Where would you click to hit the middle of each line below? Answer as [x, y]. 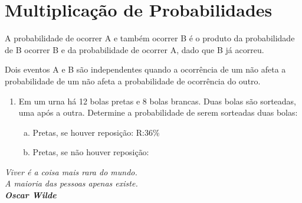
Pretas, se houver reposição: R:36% [96, 132]
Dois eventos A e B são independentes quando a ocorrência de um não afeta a [145, 69]
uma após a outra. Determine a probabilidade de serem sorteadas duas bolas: [158, 112]
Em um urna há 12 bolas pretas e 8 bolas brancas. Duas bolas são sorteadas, [157, 101]
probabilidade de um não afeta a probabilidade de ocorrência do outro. [133, 81]
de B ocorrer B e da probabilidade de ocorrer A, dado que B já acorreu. [134, 49]
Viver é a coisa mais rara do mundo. [71, 171]
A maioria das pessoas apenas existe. [71, 183]
